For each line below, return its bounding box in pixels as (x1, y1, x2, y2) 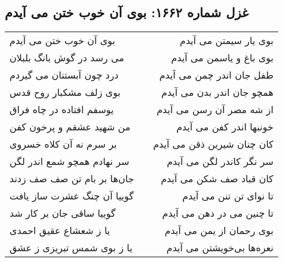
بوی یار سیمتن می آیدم (179, 33, 273, 48)
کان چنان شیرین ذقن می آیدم (153, 137, 273, 151)
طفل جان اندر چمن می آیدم (159, 68, 273, 82)
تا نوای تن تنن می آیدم (182, 189, 273, 203)
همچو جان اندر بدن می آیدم (161, 85, 273, 99)
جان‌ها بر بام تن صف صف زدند (10, 171, 134, 186)
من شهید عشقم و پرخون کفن (10, 120, 130, 134)
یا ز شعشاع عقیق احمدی (10, 223, 110, 238)
